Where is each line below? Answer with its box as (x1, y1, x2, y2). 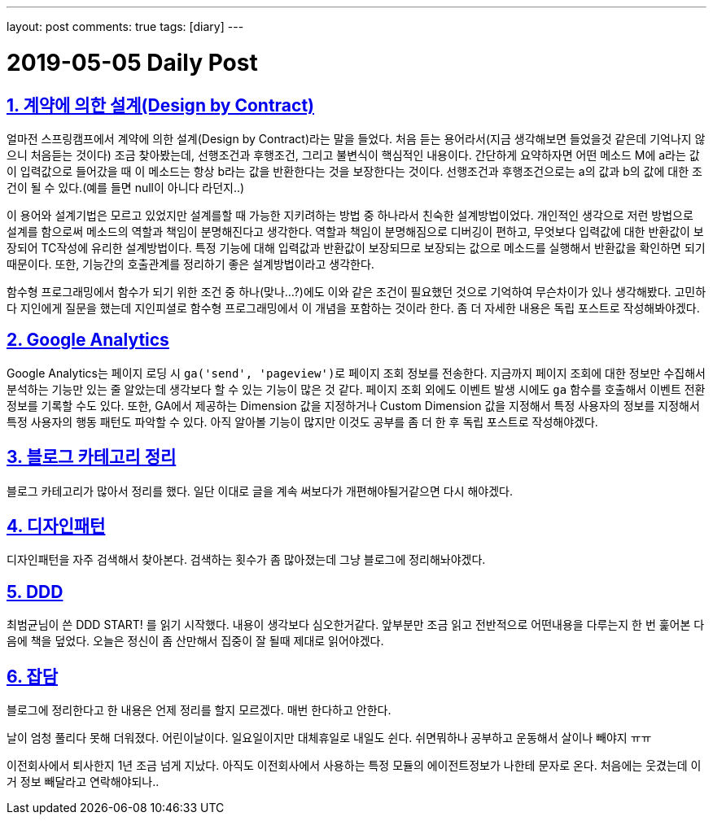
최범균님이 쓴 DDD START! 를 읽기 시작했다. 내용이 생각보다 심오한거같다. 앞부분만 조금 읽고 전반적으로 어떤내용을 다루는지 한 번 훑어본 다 (7, 618, 705, 632)
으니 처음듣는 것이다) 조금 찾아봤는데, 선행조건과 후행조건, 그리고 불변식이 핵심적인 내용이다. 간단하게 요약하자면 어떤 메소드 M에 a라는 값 (7, 147, 700, 162)
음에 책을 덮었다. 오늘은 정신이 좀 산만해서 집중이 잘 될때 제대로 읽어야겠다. (7, 634, 384, 649)
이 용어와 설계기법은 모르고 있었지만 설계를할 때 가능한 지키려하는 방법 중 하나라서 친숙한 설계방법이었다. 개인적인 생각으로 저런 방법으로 (7, 207, 693, 222)
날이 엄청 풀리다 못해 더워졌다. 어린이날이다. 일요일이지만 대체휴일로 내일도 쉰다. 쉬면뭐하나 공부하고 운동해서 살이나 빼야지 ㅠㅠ (7, 731, 652, 745)
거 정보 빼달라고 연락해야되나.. (7, 775, 160, 789)
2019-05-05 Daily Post (7, 48, 258, 76)
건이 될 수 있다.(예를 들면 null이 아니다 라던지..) (7, 180, 245, 194)
